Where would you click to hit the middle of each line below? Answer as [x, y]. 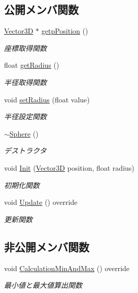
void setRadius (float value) [47, 99]
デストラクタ [25, 151]
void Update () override [41, 202]
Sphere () [24, 133]
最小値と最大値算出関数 [43, 285]
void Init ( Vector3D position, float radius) [69, 167]
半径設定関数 [25, 116]
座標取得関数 [25, 48]
